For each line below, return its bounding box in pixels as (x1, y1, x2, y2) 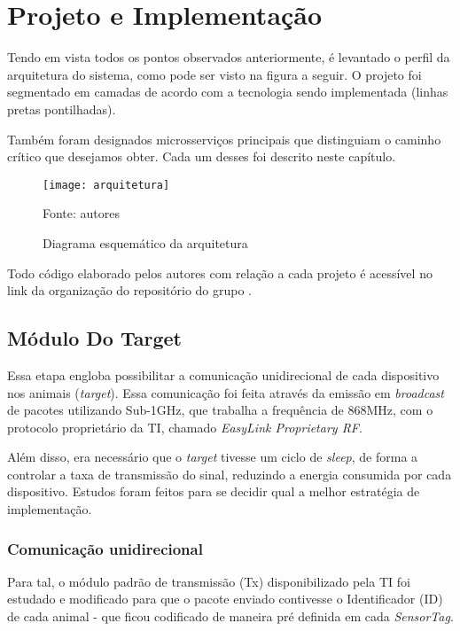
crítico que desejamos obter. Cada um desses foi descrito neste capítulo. (7, 147, 396, 166)
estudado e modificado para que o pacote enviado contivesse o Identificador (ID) (7, 589, 443, 608)
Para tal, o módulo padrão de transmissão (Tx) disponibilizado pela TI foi (7, 572, 410, 590)
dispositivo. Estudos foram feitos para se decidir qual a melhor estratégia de (7, 482, 420, 501)
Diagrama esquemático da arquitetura (43, 233, 248, 252)
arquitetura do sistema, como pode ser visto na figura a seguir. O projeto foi (7, 65, 422, 83)
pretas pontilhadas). (7, 99, 116, 118)
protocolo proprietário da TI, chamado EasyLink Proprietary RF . (7, 417, 363, 436)
